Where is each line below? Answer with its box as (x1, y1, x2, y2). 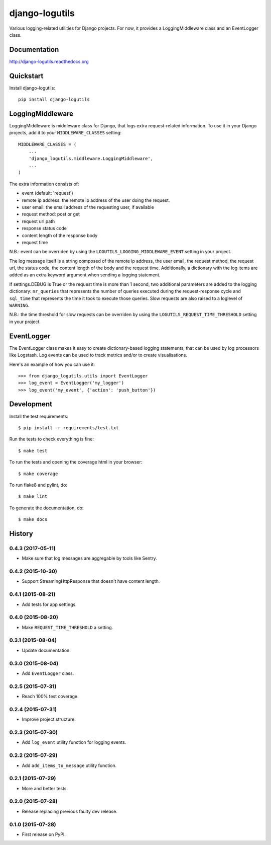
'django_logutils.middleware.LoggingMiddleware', (28, 156, 153, 161)
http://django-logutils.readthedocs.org (9, 58, 89, 64)
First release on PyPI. (22, 831, 66, 837)
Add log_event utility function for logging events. (22, 739, 126, 745)
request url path (22, 218, 55, 224)
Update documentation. (22, 647, 71, 653)
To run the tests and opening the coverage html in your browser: (9, 459, 143, 465)
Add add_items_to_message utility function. (22, 762, 117, 769)
